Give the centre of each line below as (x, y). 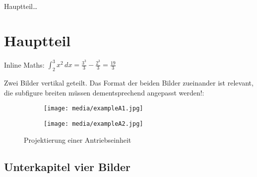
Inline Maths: (24, 64)
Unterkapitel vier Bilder (67, 166)
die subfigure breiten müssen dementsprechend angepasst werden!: (104, 92)
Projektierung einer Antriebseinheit (78, 139)
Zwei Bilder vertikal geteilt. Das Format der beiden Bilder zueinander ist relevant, (129, 83)
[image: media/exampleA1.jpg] (94, 109)
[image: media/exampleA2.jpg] (94, 124)
